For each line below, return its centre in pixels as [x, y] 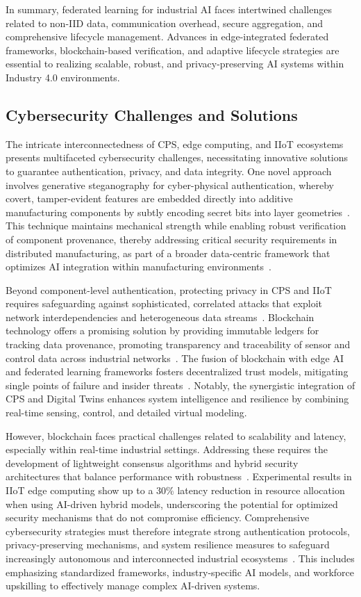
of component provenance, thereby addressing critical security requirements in [171, 239]
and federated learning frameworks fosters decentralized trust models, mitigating [177, 371]
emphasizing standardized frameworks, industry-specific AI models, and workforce [180, 572]
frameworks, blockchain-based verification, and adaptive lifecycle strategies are [173, 50]
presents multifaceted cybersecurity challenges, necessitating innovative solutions [177, 157]
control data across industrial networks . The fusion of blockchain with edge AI [175, 358]
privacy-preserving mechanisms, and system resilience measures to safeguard [168, 545]
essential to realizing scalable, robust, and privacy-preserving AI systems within [175, 64]
